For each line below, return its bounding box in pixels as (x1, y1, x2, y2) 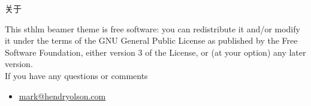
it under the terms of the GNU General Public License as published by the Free (5, 34, 298, 47)
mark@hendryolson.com (19, 89, 106, 102)
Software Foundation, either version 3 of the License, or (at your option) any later (5, 46, 306, 58)
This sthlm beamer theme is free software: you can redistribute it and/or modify (5, 22, 300, 35)
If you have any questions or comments (5, 69, 148, 81)
